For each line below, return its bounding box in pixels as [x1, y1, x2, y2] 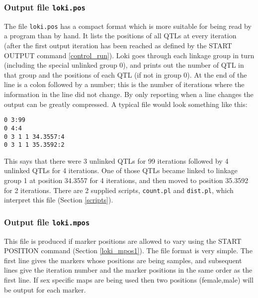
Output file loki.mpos [4, 215, 90, 228]
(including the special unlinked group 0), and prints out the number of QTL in [4, 60, 244, 70]
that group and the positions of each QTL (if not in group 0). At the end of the [4, 69, 247, 80]
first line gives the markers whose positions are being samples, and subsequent [4, 255, 242, 265]
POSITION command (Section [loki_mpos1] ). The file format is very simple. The [4, 245, 253, 256]
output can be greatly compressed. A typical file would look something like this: [4, 99, 248, 109]
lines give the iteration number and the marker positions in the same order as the [4, 265, 253, 275]
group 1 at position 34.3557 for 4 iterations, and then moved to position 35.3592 [4, 175, 249, 185]
